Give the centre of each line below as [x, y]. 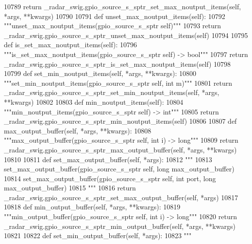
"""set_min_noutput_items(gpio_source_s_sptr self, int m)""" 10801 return [118, 83]
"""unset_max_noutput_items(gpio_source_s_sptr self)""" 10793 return [113, 26]
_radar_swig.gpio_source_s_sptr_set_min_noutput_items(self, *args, [112, 92]
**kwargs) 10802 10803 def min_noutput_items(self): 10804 [94, 102]
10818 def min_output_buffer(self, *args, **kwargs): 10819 [92, 207]
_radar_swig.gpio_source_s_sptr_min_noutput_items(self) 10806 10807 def [120, 121]
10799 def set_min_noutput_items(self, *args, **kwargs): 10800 [100, 73]
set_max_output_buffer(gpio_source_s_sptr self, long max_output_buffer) [119, 169]
